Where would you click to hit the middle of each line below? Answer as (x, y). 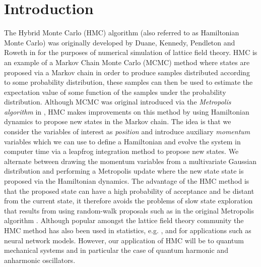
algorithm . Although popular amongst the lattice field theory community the (124, 220)
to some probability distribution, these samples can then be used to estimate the (128, 82)
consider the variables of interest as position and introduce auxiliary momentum (127, 131)
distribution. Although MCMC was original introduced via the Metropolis (118, 102)
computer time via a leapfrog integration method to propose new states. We (121, 151)
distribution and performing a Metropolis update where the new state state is (124, 171)
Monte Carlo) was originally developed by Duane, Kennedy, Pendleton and (120, 42)
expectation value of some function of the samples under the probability (115, 92)
